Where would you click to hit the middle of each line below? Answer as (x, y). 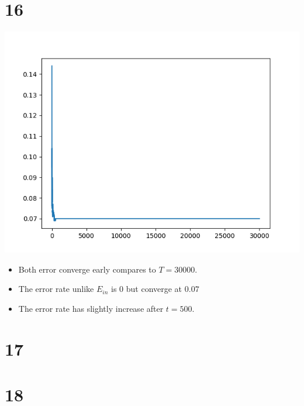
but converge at (154, 289)
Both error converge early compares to (87, 269)
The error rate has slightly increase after (91, 308)
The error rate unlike (56, 289)
